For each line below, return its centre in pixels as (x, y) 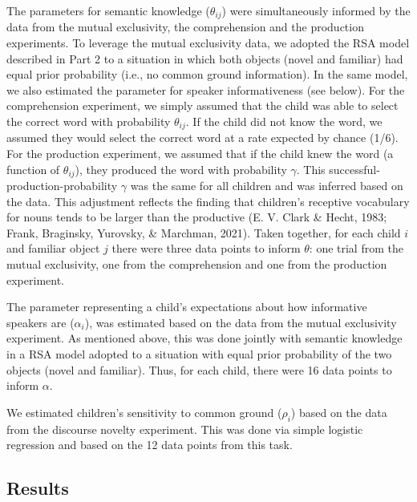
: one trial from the (356, 248)
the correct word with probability (89, 121)
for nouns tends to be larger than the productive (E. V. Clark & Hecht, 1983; (197, 217)
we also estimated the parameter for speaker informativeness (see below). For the (206, 89)
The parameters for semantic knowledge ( (108, 10)
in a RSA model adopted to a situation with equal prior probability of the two (199, 354)
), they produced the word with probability (181, 169)
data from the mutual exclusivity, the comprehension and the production (185, 27)
